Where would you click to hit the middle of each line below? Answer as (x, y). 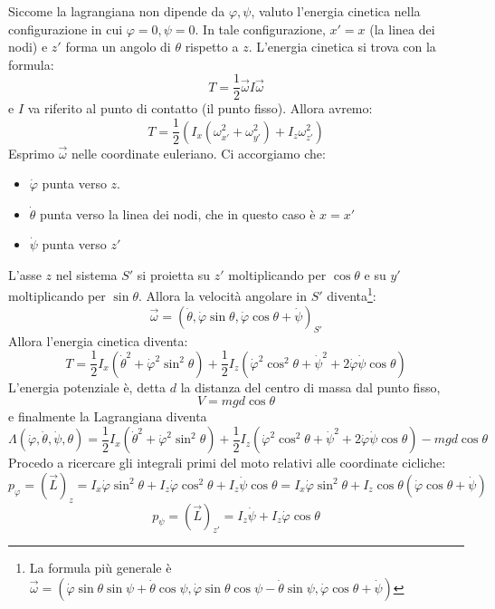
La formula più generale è (100, 568)
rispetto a (212, 47)
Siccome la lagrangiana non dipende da (117, 11)
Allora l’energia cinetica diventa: (98, 340)
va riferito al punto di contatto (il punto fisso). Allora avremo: (200, 108)
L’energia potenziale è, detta (87, 387)
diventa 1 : (352, 295)
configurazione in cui (66, 29)
